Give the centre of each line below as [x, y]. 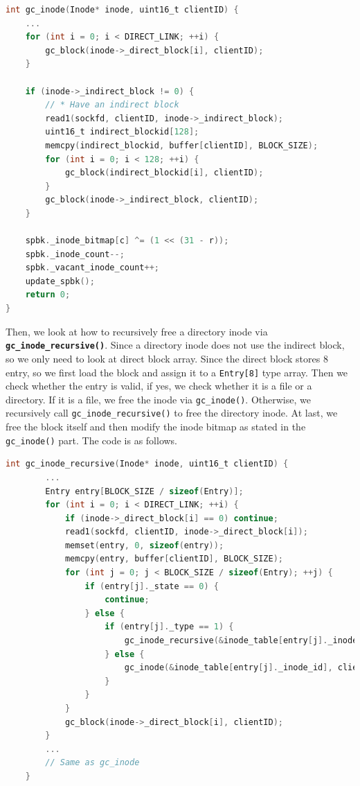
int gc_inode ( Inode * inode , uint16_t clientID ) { [122, 10]
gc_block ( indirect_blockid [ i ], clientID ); [164, 173]
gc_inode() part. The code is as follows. [92, 440]
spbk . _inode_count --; [75, 254]
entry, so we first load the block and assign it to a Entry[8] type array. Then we [177, 372]
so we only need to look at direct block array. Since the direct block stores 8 [167, 358]
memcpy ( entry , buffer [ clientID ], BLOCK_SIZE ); [174, 559]
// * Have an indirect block [112, 105]
